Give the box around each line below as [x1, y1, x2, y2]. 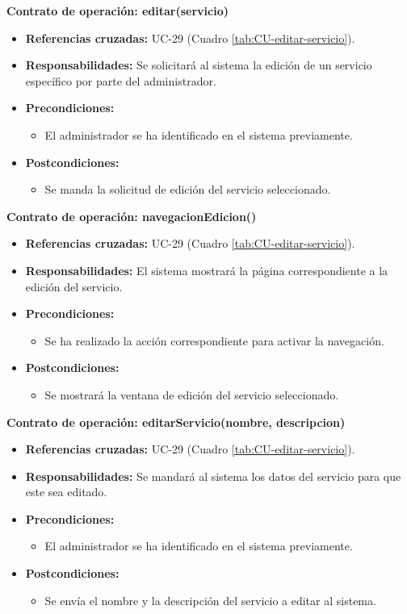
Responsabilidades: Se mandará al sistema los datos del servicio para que [25, 467, 401, 484]
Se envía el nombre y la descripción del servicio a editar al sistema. [44, 591, 376, 608]
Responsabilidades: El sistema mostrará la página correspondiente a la [25, 261, 388, 278]
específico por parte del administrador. [25, 72, 216, 89]
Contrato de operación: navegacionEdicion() [6, 207, 257, 224]
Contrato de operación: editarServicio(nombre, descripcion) [6, 413, 346, 430]
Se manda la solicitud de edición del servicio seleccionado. [44, 181, 331, 198]
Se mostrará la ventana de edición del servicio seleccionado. [44, 386, 339, 403]
